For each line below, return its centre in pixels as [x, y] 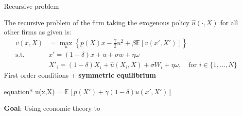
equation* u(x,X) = [33, 91]
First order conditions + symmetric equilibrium [80, 75]
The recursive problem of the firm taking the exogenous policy [97, 22]
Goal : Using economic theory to [52, 108]
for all [229, 22]
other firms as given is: [38, 32]
